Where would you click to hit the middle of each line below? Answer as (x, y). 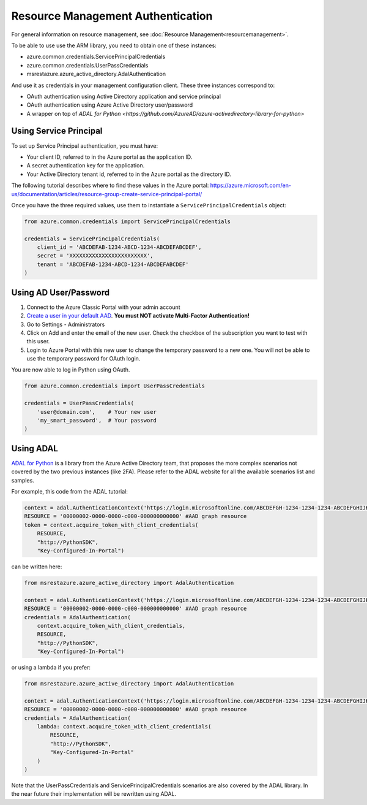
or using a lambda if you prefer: (51, 668)
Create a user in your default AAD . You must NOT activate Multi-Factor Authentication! (138, 316)
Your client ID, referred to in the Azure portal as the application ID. (109, 157)
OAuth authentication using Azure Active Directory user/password (109, 105)
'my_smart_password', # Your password (97, 421)
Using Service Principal (57, 131)
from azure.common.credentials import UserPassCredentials (114, 386)
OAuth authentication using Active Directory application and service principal (124, 96)
